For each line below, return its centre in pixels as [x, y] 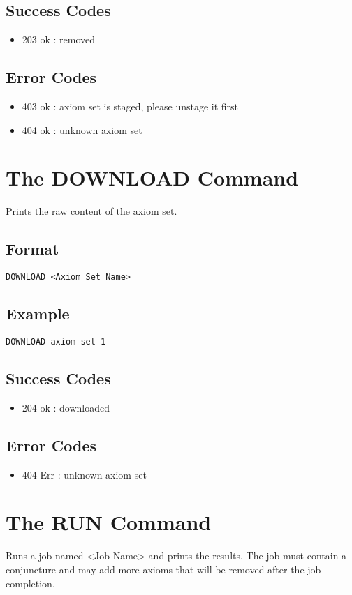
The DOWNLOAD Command [152, 178]
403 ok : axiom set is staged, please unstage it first [130, 106]
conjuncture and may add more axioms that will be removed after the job [163, 569]
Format [32, 249]
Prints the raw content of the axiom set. [91, 211]
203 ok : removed [59, 39]
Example [38, 314]
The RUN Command [109, 522]
